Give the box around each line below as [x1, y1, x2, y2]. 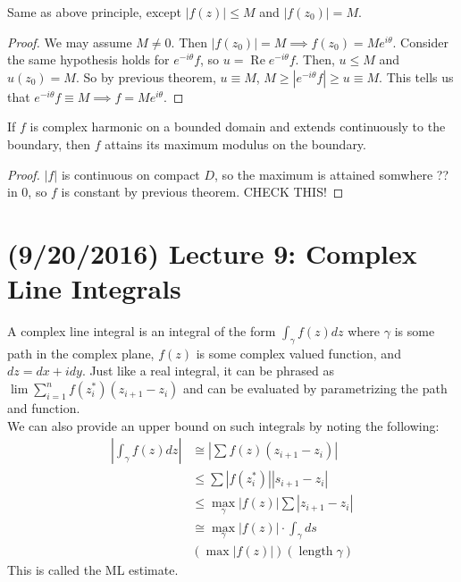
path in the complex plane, [7, 343, 155, 362]
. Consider [392, 32, 448, 51]
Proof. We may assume [7, 32, 132, 51]
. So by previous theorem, [75, 67, 216, 86]
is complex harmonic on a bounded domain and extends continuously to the [29, 117, 446, 136]
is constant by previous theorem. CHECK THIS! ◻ [61, 182, 344, 201]
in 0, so [7, 182, 47, 201]
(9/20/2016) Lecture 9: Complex [7, 234, 417, 271]
